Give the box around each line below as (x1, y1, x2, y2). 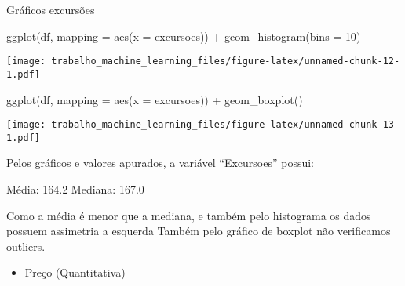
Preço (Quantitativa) (24, 264, 126, 281)
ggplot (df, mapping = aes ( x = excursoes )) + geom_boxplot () (6, 91, 303, 107)
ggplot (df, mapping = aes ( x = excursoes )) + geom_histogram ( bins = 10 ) (6, 27, 361, 44)
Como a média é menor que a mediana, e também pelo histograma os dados (6, 207, 371, 223)
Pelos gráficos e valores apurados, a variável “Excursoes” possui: (6, 154, 314, 171)
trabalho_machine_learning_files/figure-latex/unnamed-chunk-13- (51, 119, 400, 131)
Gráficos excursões (6, 2, 95, 17)
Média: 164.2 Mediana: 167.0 (6, 181, 144, 197)
